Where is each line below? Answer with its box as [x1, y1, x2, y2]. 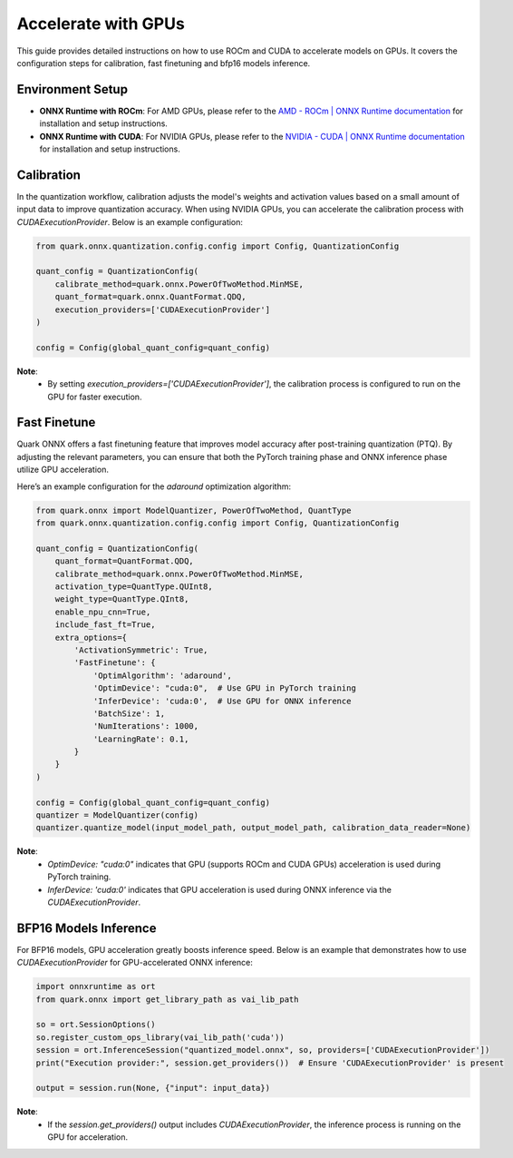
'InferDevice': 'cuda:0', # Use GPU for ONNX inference [92, 695, 352, 706]
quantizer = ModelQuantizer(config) [35, 810, 199, 820]
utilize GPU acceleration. [16, 464, 109, 476]
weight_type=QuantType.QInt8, [54, 594, 189, 604]
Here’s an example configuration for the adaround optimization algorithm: [16, 481, 292, 492]
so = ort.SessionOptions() [35, 1019, 156, 1030]
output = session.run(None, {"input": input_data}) [35, 1083, 271, 1094]
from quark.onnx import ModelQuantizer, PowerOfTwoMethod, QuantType [35, 505, 352, 515]
